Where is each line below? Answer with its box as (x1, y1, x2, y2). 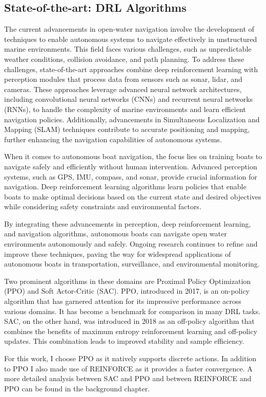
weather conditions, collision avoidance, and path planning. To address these (4, 53, 244, 64)
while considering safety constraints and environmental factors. (4, 201, 201, 212)
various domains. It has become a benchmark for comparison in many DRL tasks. (4, 305, 261, 316)
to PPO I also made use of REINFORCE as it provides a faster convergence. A (4, 363, 253, 373)
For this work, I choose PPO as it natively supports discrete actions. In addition (4, 353, 257, 364)
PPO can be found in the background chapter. (4, 383, 150, 393)
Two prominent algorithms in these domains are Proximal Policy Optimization (4, 275, 251, 286)
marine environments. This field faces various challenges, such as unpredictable (4, 43, 252, 54)
